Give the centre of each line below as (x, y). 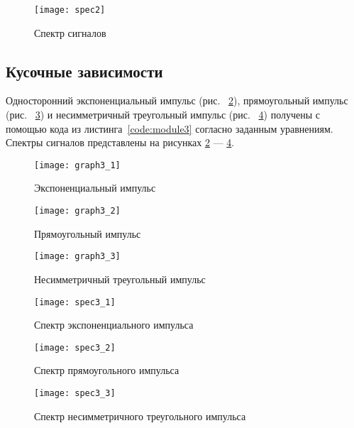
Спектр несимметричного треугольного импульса (140, 416)
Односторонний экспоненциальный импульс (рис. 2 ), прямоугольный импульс (177, 100)
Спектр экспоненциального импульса (114, 325)
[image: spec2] (70, 10)
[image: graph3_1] (77, 165)
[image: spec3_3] (75, 394)
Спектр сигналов (70, 32)
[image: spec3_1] (75, 302)
